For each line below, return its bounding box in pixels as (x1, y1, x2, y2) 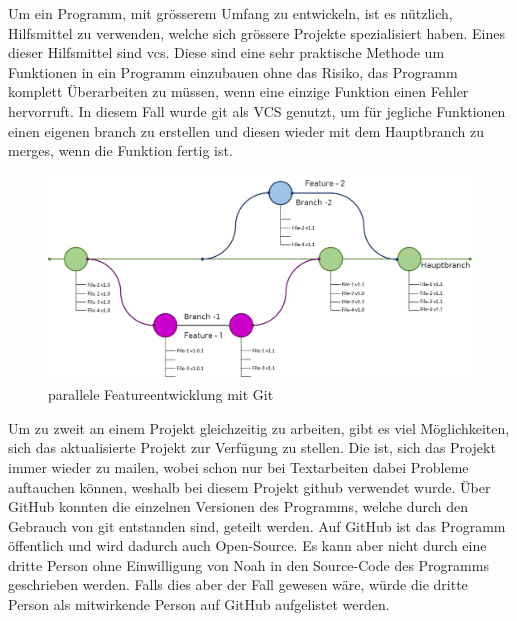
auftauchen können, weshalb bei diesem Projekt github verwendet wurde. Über (8, 476, 491, 497)
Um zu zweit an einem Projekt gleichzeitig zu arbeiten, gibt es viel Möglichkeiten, (8, 417, 510, 438)
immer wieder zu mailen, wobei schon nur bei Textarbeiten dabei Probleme (8, 456, 469, 477)
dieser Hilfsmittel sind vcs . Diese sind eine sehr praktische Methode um (8, 42, 445, 63)
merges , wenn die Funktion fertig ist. (8, 140, 233, 161)
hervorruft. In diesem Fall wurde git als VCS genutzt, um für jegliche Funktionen (8, 100, 506, 121)
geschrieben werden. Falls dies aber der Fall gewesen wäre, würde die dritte (8, 574, 468, 595)
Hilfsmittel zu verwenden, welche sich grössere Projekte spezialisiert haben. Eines (8, 22, 505, 43)
